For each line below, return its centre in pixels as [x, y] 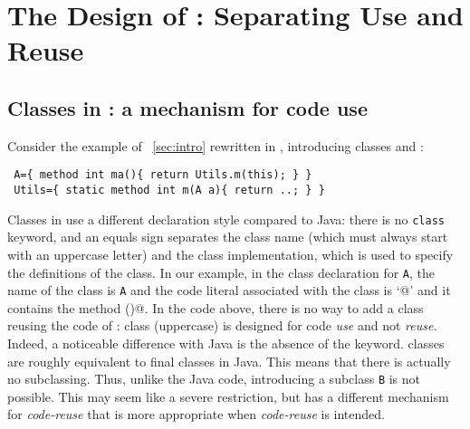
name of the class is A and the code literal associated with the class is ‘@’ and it [229, 290]
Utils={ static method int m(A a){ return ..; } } [169, 191]
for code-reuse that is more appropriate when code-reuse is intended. [196, 414]
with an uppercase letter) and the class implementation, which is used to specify [230, 254]
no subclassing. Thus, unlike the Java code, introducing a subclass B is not [214, 379]
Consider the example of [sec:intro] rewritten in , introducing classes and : [216, 145]
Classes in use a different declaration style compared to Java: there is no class [226, 219]
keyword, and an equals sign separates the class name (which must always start [228, 237]
